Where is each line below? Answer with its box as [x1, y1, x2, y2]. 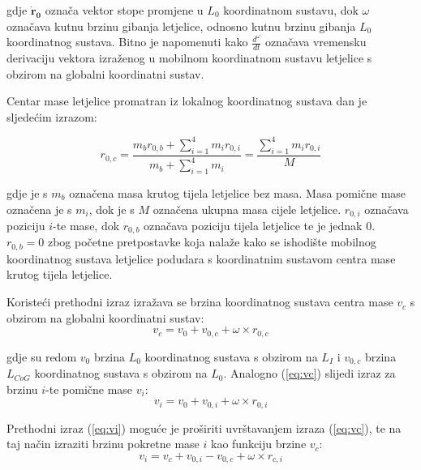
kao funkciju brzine [210, 435, 307, 452]
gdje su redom [6, 348, 77, 365]
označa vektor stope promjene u [45, 2, 204, 18]
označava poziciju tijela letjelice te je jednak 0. [144, 216, 376, 233]
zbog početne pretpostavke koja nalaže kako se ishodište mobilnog [47, 233, 376, 250]
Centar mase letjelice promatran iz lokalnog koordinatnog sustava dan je [6, 92, 367, 109]
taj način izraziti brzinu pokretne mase [6, 435, 200, 452]
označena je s [6, 200, 72, 217]
